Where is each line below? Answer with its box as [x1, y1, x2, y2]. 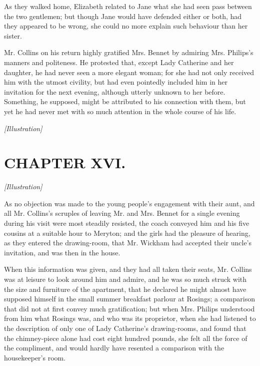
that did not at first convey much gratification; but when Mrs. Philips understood [4, 303, 255, 313]
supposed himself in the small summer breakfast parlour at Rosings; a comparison [4, 293, 255, 304]
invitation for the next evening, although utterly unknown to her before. [4, 86, 225, 97]
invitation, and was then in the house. [4, 247, 120, 257]
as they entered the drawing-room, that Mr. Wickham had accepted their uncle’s [4, 237, 252, 248]
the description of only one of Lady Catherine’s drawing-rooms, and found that [4, 322, 246, 333]
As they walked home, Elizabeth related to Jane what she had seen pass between [4, 1, 252, 11]
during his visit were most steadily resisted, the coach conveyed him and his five [4, 218, 249, 228]
